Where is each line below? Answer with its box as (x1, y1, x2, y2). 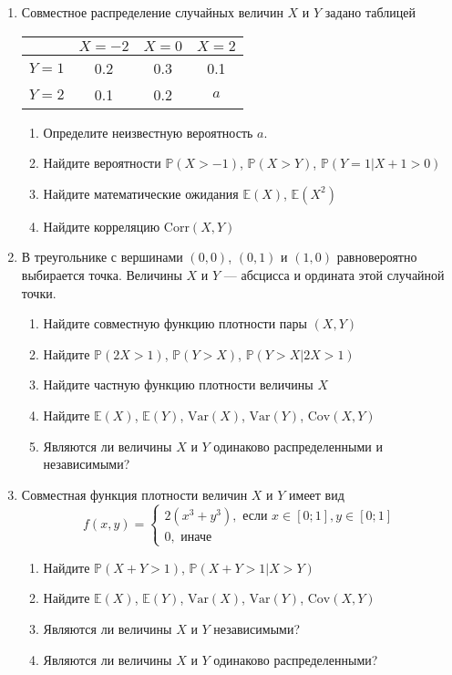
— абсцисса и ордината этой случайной (223, 265, 445, 284)
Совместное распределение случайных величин (21, 3, 283, 21)
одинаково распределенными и (213, 436, 383, 455)
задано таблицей (324, 3, 416, 21)
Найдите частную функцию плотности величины (43, 375, 313, 394)
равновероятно (336, 247, 417, 266)
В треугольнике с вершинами (21, 247, 183, 266)
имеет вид (289, 484, 344, 504)
